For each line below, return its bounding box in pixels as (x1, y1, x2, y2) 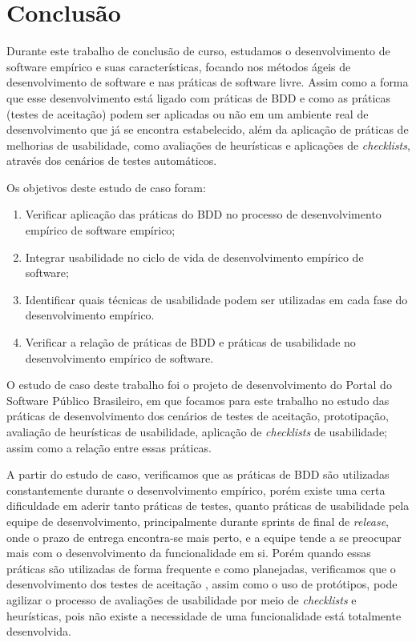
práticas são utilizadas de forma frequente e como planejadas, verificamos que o (6, 560, 396, 576)
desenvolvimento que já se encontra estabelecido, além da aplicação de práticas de (6, 121, 409, 138)
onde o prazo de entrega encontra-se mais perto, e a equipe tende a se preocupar (6, 528, 402, 545)
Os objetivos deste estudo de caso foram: (6, 179, 206, 195)
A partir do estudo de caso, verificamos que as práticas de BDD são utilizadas (6, 466, 390, 483)
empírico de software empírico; (25, 222, 176, 239)
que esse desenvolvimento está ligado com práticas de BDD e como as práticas (6, 89, 391, 106)
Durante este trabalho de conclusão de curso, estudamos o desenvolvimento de (6, 42, 390, 59)
